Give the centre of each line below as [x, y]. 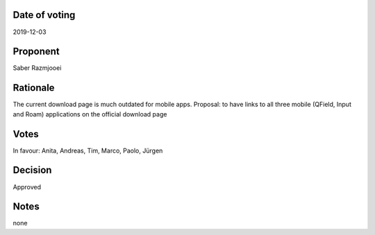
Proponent [36, 52]
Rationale [34, 88]
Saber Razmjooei [37, 68]
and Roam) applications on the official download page [90, 114]
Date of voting [44, 15]
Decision [32, 170]
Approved [27, 186]
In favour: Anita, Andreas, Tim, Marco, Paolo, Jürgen [88, 150]
